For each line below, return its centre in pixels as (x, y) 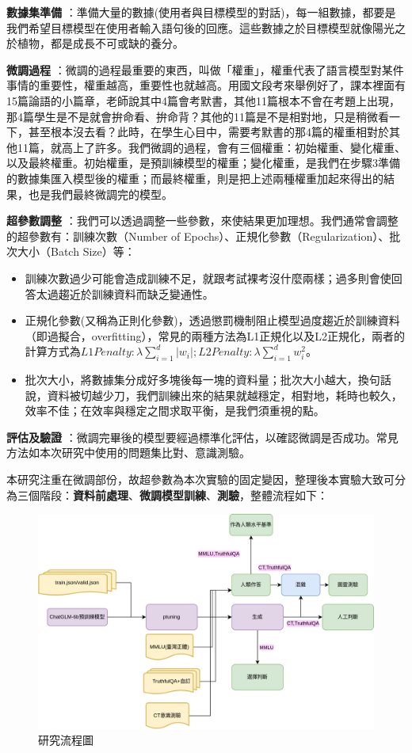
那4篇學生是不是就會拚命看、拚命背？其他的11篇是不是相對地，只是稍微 (192, 116)
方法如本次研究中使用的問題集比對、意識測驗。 (128, 453)
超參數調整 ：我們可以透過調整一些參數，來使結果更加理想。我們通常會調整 (202, 221)
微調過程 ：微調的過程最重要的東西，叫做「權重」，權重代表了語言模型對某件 (205, 69)
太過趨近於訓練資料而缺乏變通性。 (125, 293)
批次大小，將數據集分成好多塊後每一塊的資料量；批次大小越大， (191, 380)
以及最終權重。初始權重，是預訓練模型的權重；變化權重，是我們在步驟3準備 (203, 163)
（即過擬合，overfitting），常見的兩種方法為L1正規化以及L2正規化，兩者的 (215, 335)
